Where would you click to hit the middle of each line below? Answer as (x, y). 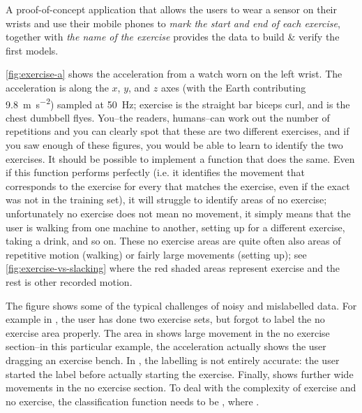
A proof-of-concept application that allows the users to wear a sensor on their (172, 9)
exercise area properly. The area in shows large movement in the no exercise (168, 332)
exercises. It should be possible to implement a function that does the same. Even (180, 158)
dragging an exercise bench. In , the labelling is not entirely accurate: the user (173, 360)
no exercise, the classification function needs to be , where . (133, 401)
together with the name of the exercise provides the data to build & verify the (173, 37)
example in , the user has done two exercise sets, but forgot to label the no (165, 319)
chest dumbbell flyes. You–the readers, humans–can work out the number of (168, 117)
